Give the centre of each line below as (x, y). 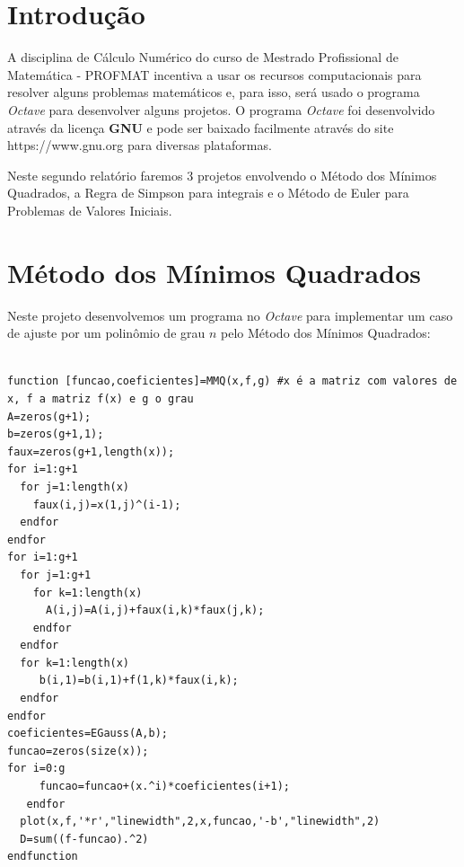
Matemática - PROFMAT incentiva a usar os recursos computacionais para (214, 74)
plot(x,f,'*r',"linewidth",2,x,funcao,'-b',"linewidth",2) (200, 822)
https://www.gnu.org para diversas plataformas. (140, 145)
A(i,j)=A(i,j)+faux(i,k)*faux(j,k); (155, 610)
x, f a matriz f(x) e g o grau (101, 398)
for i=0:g (36, 769)
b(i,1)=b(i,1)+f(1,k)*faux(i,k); (139, 681)
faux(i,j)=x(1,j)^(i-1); (107, 504)
